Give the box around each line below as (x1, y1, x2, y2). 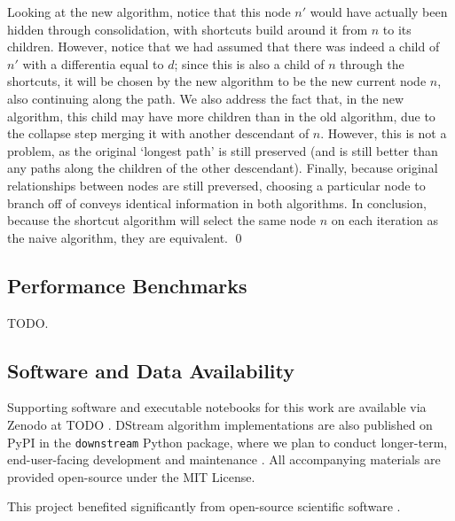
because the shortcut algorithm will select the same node (7, 211, 317, 229)
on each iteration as (331, 211, 439, 229)
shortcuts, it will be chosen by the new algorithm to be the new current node (7, 72, 427, 90)
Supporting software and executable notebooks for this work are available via (7, 398, 427, 416)
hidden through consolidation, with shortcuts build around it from (7, 19, 368, 38)
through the (340, 54, 404, 73)
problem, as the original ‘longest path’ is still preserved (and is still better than (7, 141, 438, 159)
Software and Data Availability (7, 356, 295, 384)
